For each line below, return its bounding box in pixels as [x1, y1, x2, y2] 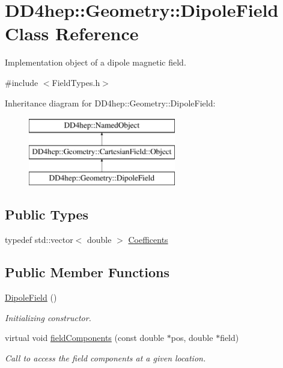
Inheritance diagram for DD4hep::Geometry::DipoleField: [5, 96, 216, 109]
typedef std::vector [5, 233, 73, 246]
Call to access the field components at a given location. [5, 351, 206, 364]
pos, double [171, 331, 213, 344]
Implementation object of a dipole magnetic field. [5, 56, 186, 69]
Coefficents [128, 233, 168, 246]
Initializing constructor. [5, 311, 91, 324]
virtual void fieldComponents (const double [5, 331, 165, 344]
